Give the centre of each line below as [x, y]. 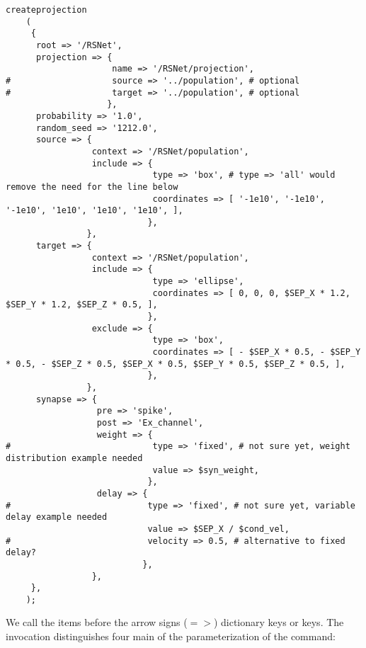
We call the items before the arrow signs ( [97, 622]
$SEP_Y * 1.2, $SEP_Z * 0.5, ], [82, 305]
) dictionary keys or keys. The [279, 622]
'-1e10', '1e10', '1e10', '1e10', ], [95, 211]
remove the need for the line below [92, 187]
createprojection [46, 10]
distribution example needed [74, 458]
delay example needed [57, 517]
